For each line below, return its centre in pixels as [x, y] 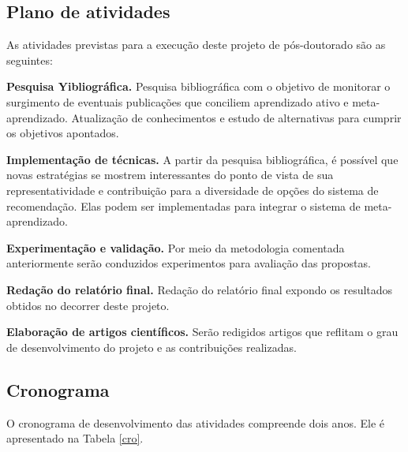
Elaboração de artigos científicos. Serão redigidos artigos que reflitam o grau [202, 332]
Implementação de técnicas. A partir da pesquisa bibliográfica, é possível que [202, 159]
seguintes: [30, 60]
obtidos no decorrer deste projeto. [88, 305]
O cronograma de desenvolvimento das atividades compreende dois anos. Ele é [195, 422]
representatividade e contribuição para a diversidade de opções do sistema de [193, 190]
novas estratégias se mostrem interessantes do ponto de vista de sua [170, 175]
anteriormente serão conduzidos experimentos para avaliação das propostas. [189, 263]
